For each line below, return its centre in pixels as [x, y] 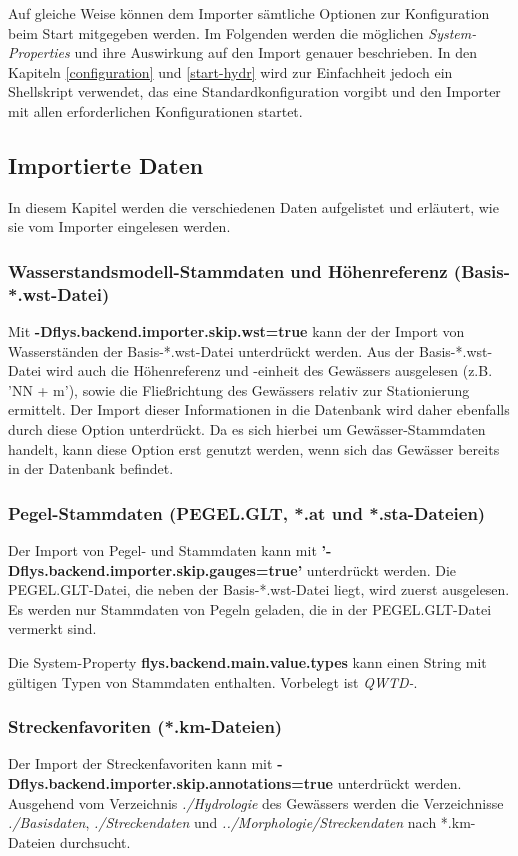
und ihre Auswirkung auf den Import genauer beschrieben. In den [275, 52]
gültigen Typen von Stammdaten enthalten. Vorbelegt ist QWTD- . [213, 681]
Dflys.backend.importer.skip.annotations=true [170, 783]
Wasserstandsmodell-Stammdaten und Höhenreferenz [228, 270]
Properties [39, 52]
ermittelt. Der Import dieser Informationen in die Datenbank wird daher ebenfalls [259, 409]
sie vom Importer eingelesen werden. [119, 226]
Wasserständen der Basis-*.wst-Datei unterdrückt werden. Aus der [211, 350]
